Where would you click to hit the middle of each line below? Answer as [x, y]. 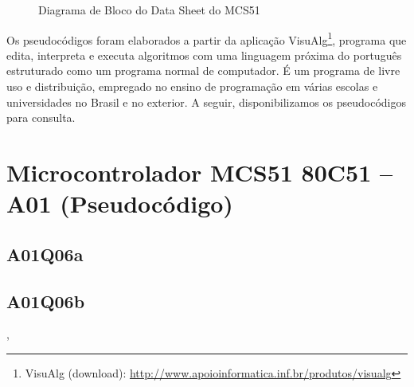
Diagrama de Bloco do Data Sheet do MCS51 [149, 10]
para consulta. [41, 117]
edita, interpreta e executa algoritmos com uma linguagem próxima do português [204, 55]
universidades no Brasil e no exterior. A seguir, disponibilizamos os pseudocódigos [206, 102]
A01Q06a [45, 254]
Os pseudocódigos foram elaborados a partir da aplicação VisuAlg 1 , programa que [207, 38]
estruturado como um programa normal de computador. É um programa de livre [203, 70]
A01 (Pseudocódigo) [120, 203]
